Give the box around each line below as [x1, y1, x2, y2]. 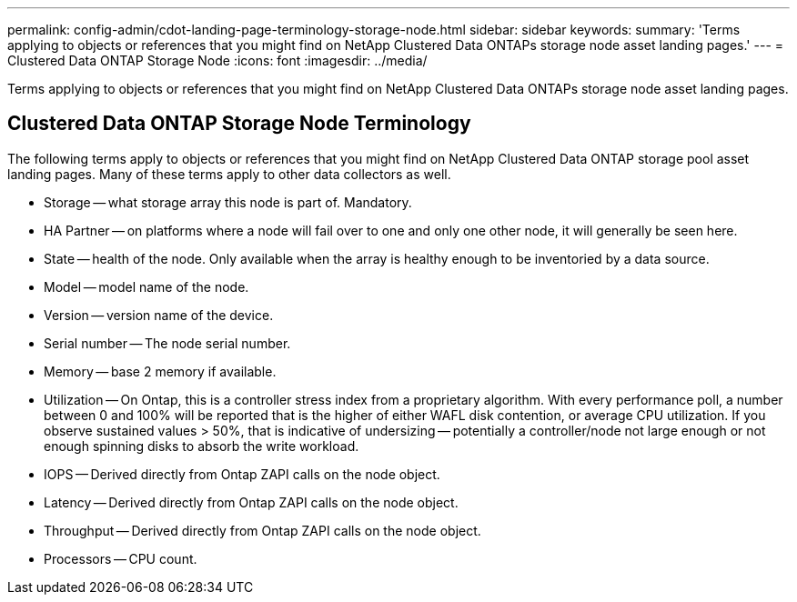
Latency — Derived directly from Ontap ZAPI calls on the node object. [44, 494, 459, 510]
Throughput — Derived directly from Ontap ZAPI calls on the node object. [44, 522, 481, 538]
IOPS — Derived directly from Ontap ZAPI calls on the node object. [44, 466, 440, 482]
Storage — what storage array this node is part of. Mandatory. [44, 194, 412, 210]
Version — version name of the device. [44, 306, 274, 323]
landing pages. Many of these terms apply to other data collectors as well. [7, 166, 451, 182]
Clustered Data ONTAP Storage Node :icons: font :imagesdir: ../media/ [7, 53, 428, 68]
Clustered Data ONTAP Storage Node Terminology [7, 112, 471, 135]
